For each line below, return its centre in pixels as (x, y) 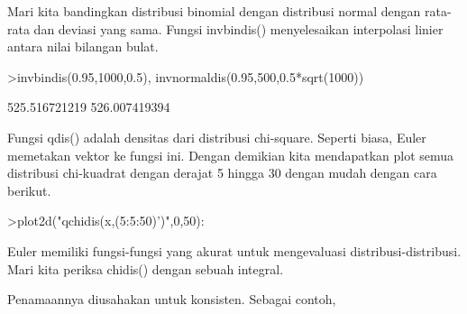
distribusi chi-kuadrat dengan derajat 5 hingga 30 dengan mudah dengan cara (222, 173)
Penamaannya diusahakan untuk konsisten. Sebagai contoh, (172, 299)
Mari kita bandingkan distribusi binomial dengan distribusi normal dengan (214, 11)
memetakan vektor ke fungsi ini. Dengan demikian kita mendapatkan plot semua (231, 155)
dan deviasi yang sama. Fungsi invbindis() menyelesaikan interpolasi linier (238, 28)
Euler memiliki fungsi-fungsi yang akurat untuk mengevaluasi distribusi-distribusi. (234, 250)
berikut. (29, 190)
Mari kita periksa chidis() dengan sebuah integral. (146, 268)
